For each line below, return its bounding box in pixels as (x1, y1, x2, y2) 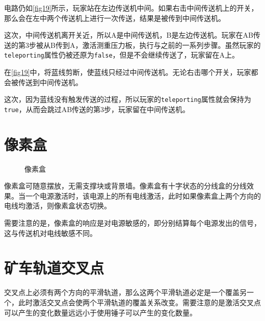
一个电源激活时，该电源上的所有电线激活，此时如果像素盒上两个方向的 (25, 190, 261, 201)
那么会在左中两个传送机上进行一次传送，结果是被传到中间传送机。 (4, 12, 225, 23)
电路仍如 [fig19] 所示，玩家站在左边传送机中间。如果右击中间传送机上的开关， (4, 3, 258, 13)
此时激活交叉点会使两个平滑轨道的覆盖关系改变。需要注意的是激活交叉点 (18, 297, 261, 307)
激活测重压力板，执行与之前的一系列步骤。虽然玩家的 (82, 39, 261, 50)
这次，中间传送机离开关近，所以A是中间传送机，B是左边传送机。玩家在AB (4, 30, 253, 40)
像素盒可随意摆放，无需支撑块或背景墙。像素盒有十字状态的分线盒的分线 (4, 180, 247, 191)
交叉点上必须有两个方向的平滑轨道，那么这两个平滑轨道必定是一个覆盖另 (4, 287, 247, 298)
